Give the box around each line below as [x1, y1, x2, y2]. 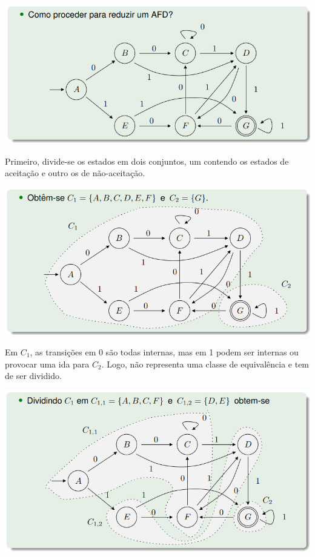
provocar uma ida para [5, 357, 90, 370]
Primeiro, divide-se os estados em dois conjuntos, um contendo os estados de [5, 154, 289, 167]
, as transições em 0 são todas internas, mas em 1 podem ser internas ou [30, 346, 299, 358]
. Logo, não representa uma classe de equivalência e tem [101, 357, 310, 370]
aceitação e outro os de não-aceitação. [5, 166, 145, 179]
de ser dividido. [5, 369, 62, 382]
